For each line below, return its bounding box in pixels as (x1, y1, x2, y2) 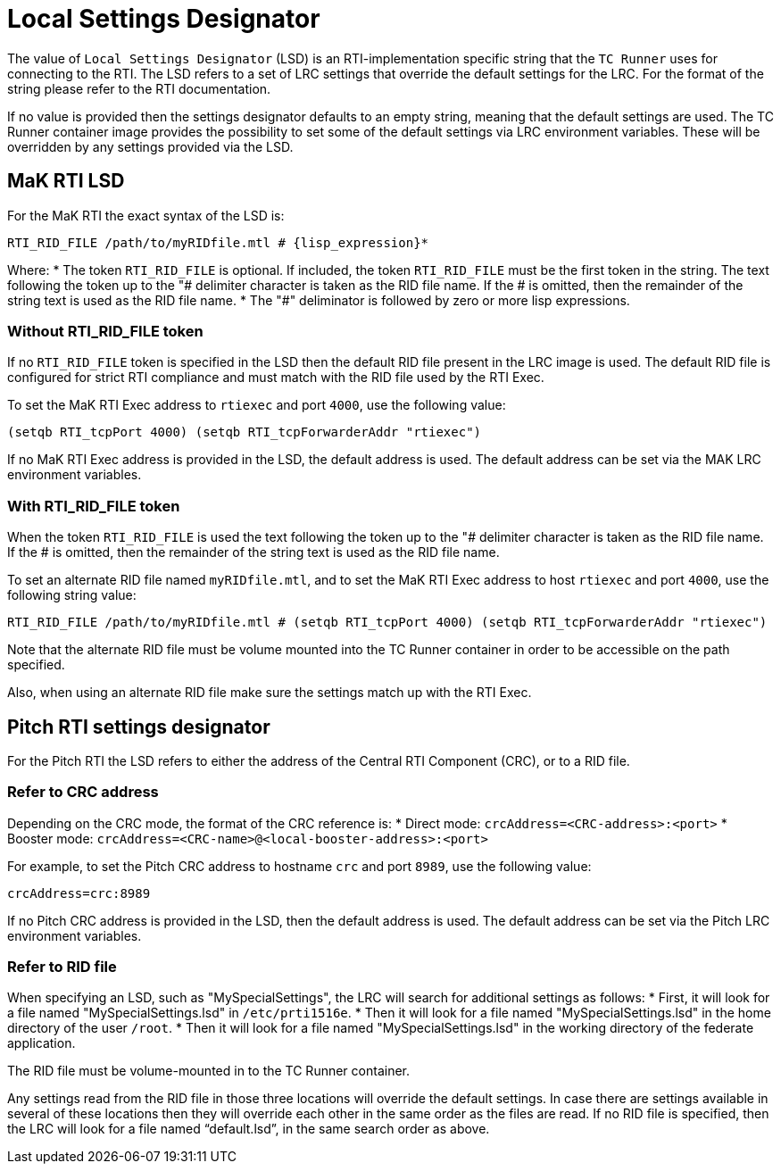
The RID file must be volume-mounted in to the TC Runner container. (7, 1063, 411, 1079)
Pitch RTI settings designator (7, 715, 270, 738)
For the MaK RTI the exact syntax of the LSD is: (7, 207, 285, 223)
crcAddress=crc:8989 (7, 885, 151, 901)
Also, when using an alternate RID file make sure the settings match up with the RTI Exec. (7, 685, 532, 701)
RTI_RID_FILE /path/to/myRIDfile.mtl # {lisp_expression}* (7, 235, 429, 250)
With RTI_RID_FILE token (7, 496, 180, 515)
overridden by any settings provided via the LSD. (7, 138, 294, 154)
